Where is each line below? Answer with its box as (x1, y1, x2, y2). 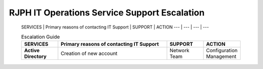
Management (206, 53, 237, 60)
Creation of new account (60, 50, 118, 57)
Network (169, 47, 189, 54)
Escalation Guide (21, 34, 60, 41)
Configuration (206, 47, 238, 54)
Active (24, 47, 40, 54)
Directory (24, 53, 47, 60)
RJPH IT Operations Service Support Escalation (9, 7, 205, 18)
